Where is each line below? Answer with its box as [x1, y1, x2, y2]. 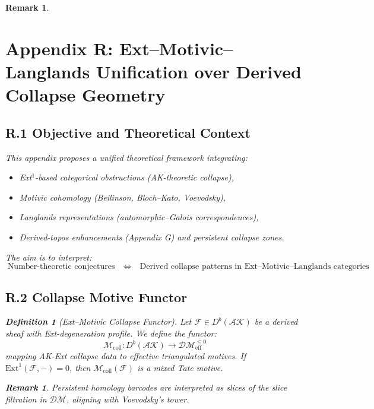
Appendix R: [5, 36, 113, 60]
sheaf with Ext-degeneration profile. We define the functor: [5, 326, 217, 339]
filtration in [5, 392, 47, 405]
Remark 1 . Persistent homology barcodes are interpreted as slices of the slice [5, 381, 287, 394]
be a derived [254, 315, 298, 328]
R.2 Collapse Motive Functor [5, 287, 188, 306]
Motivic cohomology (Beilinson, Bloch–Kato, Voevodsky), [19, 191, 226, 203]
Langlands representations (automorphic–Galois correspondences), [19, 211, 259, 223]
